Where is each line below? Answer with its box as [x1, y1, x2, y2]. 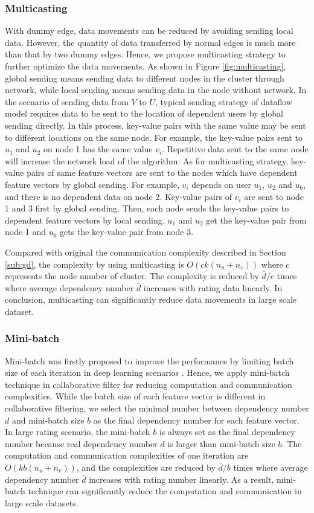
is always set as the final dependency [159, 425, 295, 438]
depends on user [191, 178, 251, 190]
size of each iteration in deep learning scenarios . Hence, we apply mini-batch [5, 366, 290, 379]
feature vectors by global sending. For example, [5, 178, 180, 190]
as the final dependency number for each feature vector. [93, 413, 300, 426]
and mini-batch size [11, 413, 85, 426]
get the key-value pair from [206, 213, 307, 226]
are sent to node [244, 190, 304, 202]
